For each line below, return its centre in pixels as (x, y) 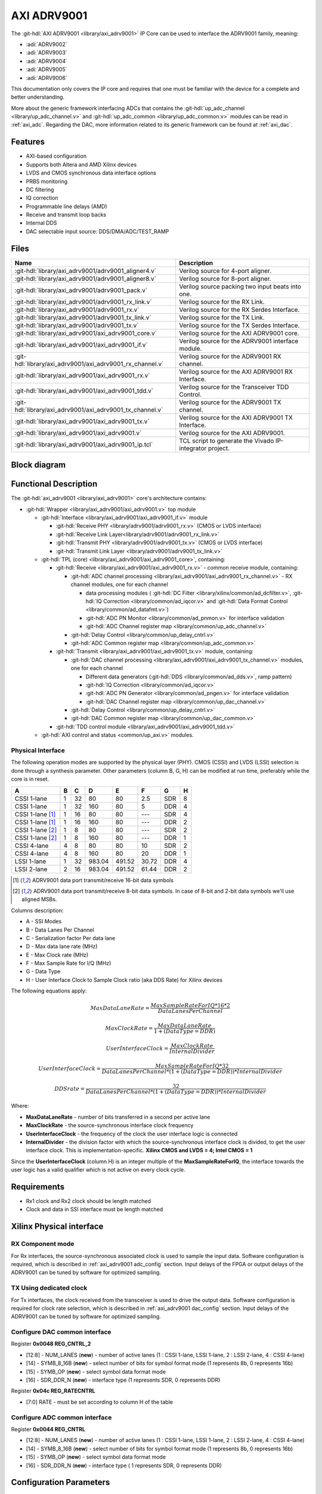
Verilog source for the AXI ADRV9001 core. (239, 333)
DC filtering (40, 189)
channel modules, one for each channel (119, 584)
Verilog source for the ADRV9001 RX (230, 356)
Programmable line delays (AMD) (66, 206)
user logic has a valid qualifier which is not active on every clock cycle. (98, 1170)
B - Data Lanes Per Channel (60, 930)
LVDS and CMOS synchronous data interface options (91, 173)
